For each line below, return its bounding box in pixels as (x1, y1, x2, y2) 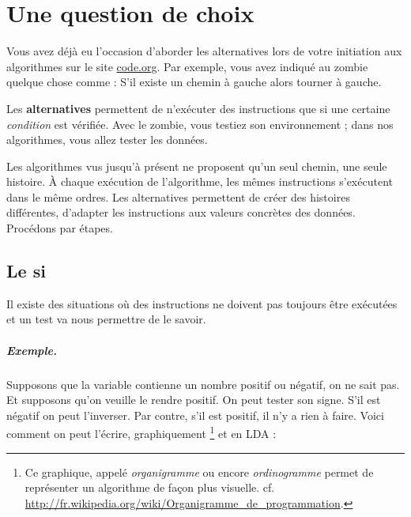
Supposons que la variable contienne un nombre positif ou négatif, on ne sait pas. (6, 375, 400, 392)
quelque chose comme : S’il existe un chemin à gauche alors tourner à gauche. (6, 74, 382, 90)
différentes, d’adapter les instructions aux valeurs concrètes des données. (6, 204, 356, 221)
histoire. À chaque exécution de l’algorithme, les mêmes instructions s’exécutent (6, 173, 393, 190)
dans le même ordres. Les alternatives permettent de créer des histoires (6, 188, 350, 205)
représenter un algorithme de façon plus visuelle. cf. (25, 479, 275, 496)
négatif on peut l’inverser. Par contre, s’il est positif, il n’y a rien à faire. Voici (6, 406, 384, 423)
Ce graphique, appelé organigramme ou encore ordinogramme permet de (25, 463, 374, 480)
